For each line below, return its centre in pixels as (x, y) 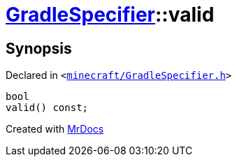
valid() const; (47, 108)
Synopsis (39, 48)
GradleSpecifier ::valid (110, 15)
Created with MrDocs (55, 129)
